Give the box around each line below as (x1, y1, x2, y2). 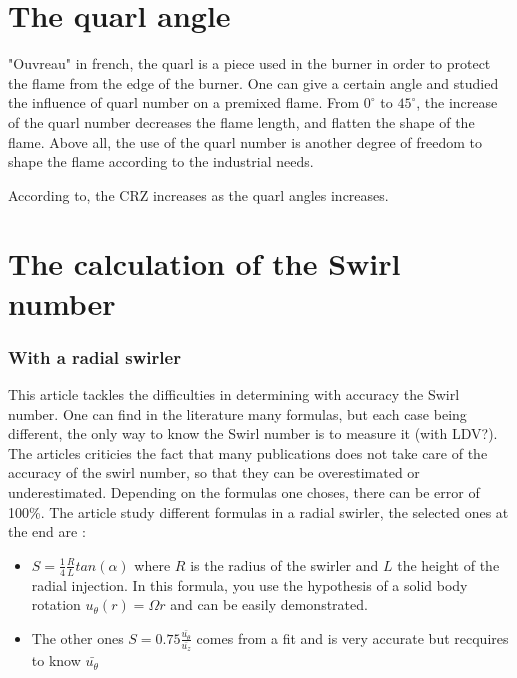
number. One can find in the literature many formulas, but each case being (8, 403, 467, 424)
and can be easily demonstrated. (170, 594, 368, 615)
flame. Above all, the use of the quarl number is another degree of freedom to (8, 131, 482, 152)
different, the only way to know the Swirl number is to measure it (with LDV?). (8, 423, 498, 444)
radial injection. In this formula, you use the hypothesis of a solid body (31, 574, 468, 595)
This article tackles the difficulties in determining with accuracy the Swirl (8, 384, 460, 405)
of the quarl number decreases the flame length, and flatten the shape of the (8, 111, 475, 132)
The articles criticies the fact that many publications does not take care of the (8, 442, 488, 463)
